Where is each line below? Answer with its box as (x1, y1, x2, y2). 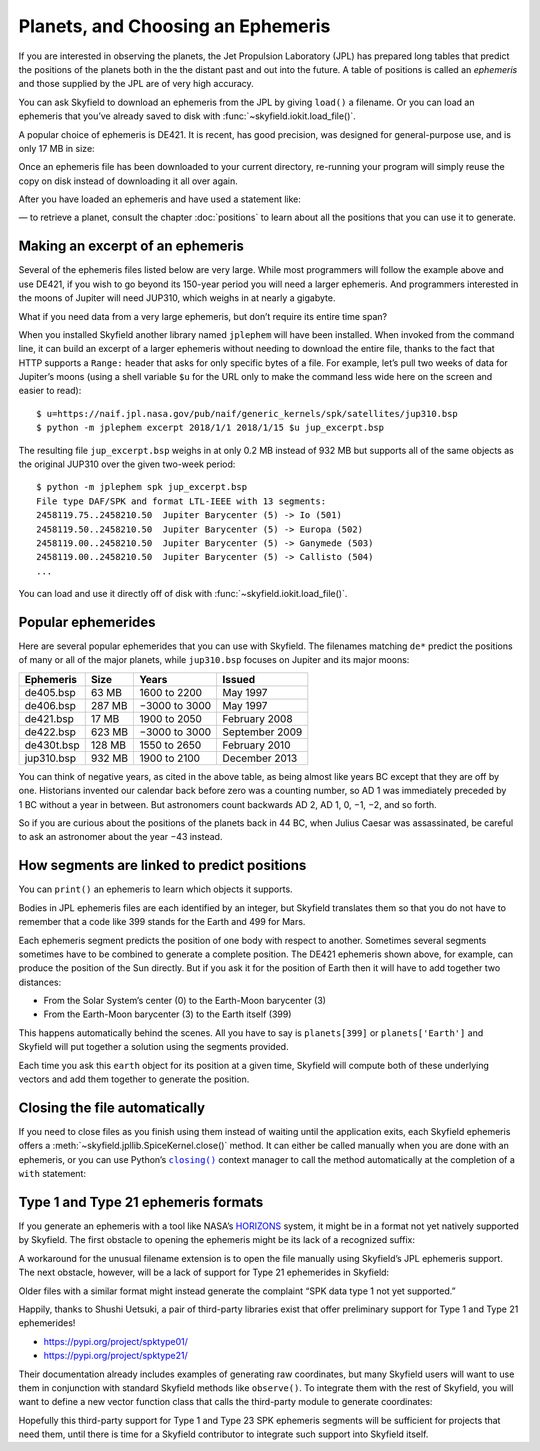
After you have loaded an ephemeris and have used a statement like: (18, 193, 302, 205)
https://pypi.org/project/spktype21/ (43, 1350, 189, 1362)
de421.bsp (24, 711, 75, 725)
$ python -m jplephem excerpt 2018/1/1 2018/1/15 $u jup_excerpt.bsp (36, 422, 385, 434)
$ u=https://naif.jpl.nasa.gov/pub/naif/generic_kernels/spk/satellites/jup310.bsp (36, 408, 459, 419)
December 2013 (222, 751, 298, 765)
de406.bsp (24, 698, 77, 712)
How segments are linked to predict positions (18, 857, 307, 874)
